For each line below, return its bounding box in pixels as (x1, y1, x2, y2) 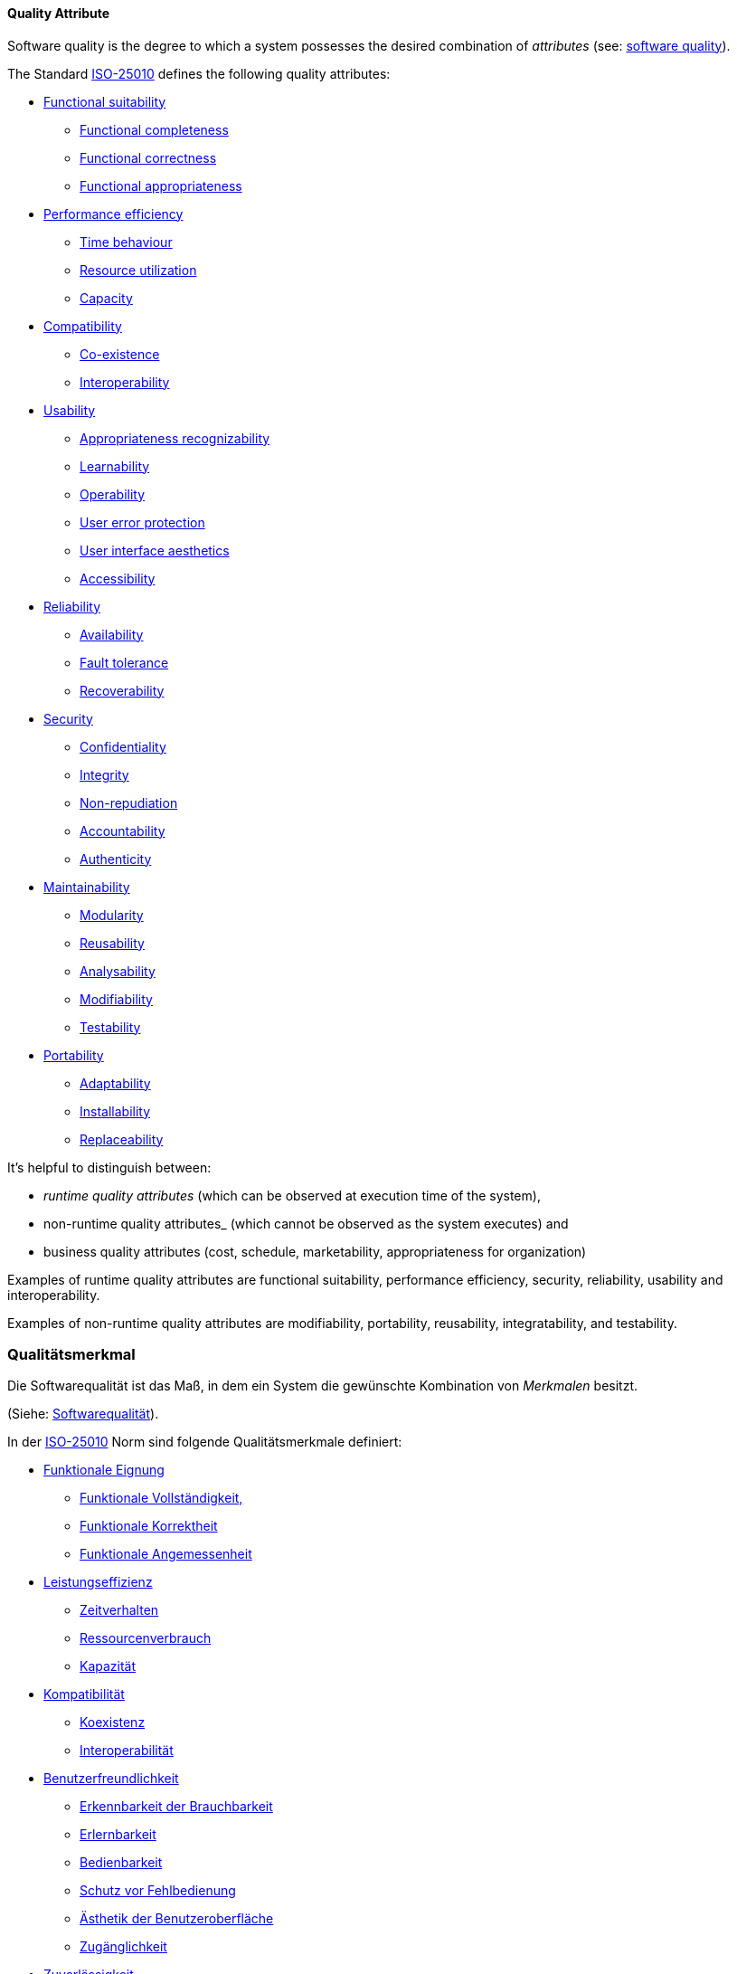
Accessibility (80, 570, 156, 586)
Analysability (80, 963, 156, 979)
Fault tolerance (80, 654, 169, 670)
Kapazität (80, 1658, 137, 1675)
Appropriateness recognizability (80, 430, 270, 446)
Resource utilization (80, 261, 197, 278)
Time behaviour (80, 233, 173, 250)
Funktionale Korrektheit (80, 1518, 218, 1534)
